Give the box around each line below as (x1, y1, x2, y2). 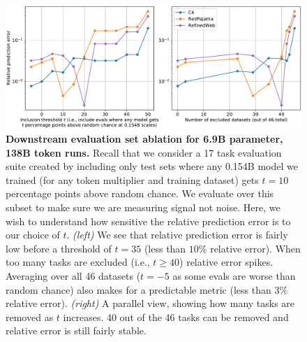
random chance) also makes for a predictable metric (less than (6, 282, 271, 297)
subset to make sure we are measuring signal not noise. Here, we (6, 199, 280, 214)
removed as (6, 309, 54, 324)
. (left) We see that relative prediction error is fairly (66, 227, 288, 242)
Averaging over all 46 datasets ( (6, 268, 141, 283)
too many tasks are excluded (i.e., (6, 255, 150, 269)
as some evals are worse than (172, 268, 296, 283)
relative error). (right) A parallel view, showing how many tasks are (6, 296, 295, 311)
